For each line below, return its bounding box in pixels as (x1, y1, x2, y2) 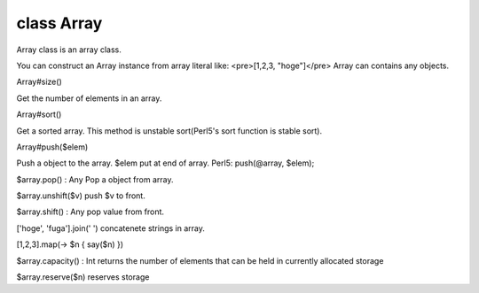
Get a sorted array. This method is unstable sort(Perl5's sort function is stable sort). (16, 125, 323, 136)
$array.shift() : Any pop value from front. (16, 206, 164, 217)
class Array (16, 13, 103, 33)
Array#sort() (16, 109, 62, 120)
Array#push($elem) (16, 142, 89, 152)
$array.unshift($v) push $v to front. (16, 190, 145, 201)
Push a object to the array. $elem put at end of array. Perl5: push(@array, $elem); (16, 158, 315, 168)
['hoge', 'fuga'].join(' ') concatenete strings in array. (16, 222, 206, 234)
